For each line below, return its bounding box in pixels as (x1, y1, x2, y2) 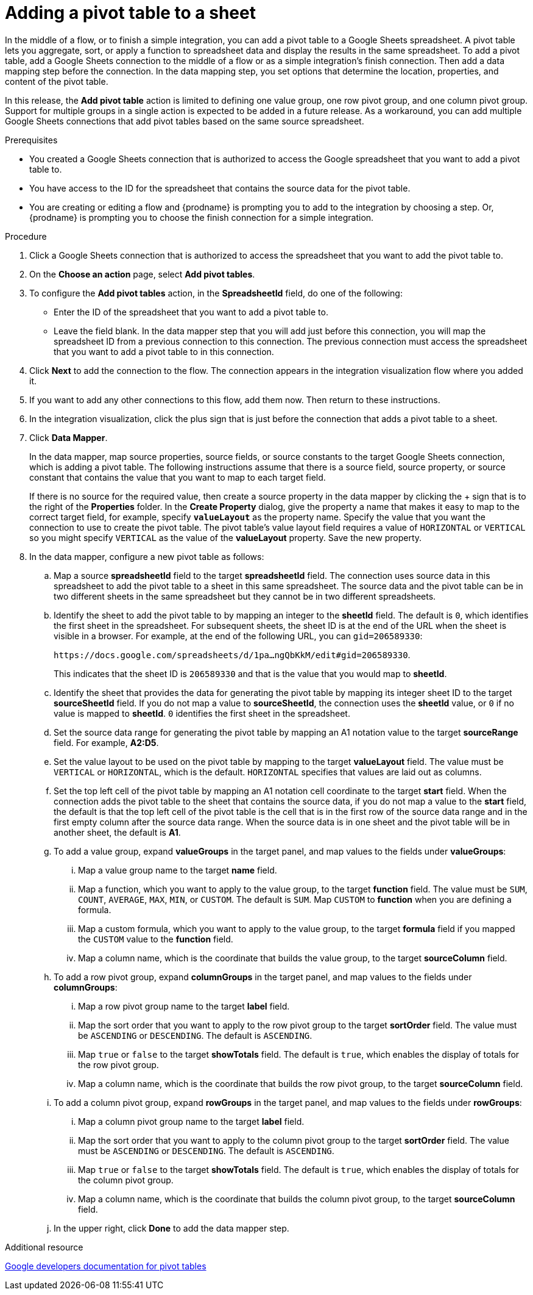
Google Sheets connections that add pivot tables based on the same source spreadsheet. (5, 115, 364, 126)
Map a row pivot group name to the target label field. (78, 1000, 290, 1011)
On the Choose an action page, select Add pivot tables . (29, 268, 255, 279)
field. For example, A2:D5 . (54, 737, 159, 748)
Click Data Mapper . (29, 432, 108, 443)
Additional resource (5, 1241, 83, 1252)
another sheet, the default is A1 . (54, 827, 181, 838)
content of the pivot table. (5, 76, 108, 87)
